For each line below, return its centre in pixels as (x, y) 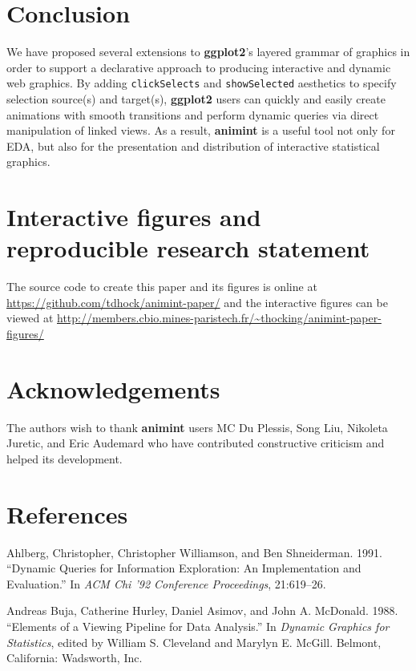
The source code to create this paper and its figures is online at (162, 287)
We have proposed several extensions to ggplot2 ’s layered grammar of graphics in (208, 52)
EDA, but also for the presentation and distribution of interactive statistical (193, 146)
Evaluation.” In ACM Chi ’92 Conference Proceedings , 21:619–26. (166, 583)
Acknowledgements (113, 388)
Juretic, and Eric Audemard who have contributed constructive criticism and (196, 443)
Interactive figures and (134, 217)
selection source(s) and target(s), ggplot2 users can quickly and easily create (196, 98)
